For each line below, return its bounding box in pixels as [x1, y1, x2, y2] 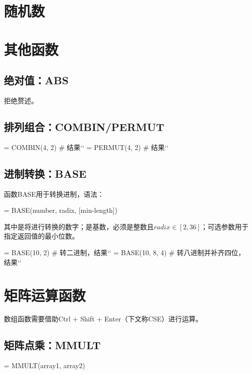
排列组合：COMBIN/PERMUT [4, 119, 164, 134]
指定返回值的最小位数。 [4, 231, 79, 241]
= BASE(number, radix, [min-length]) [4, 205, 118, 215]
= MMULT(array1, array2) [4, 360, 85, 371]
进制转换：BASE [4, 166, 87, 181]
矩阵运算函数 [4, 285, 86, 305]
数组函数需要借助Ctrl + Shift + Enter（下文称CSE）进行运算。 [4, 314, 203, 324]
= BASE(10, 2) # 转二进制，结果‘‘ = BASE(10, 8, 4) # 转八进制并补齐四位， [4, 247, 245, 257]
